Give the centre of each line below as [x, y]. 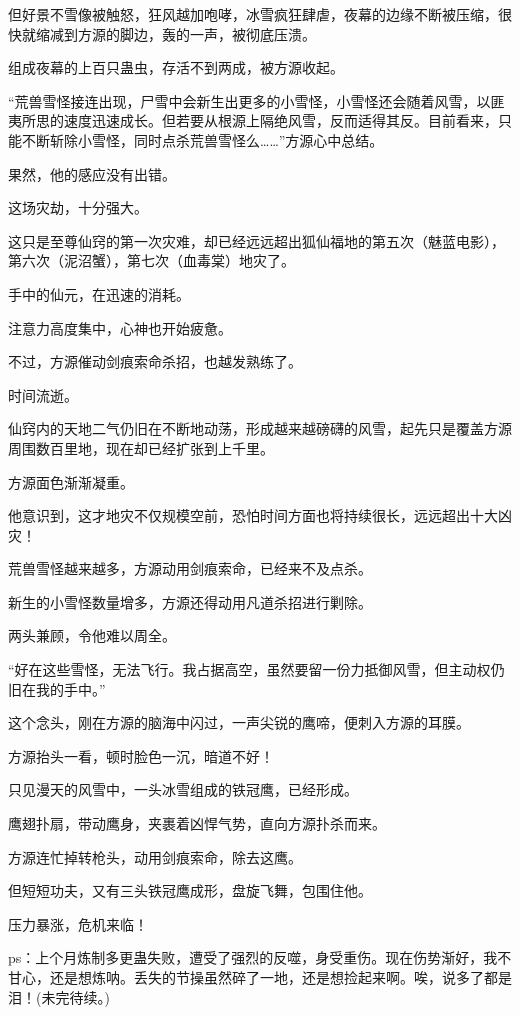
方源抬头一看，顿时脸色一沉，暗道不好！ [141, 755]
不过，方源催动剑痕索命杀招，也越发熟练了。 [155, 361]
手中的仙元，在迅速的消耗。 [99, 293]
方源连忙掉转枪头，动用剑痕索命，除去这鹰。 [155, 856]
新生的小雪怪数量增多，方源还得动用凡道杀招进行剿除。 [190, 601]
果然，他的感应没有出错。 [92, 173]
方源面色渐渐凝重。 [71, 481]
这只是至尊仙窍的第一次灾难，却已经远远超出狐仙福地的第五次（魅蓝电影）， [256, 240]
